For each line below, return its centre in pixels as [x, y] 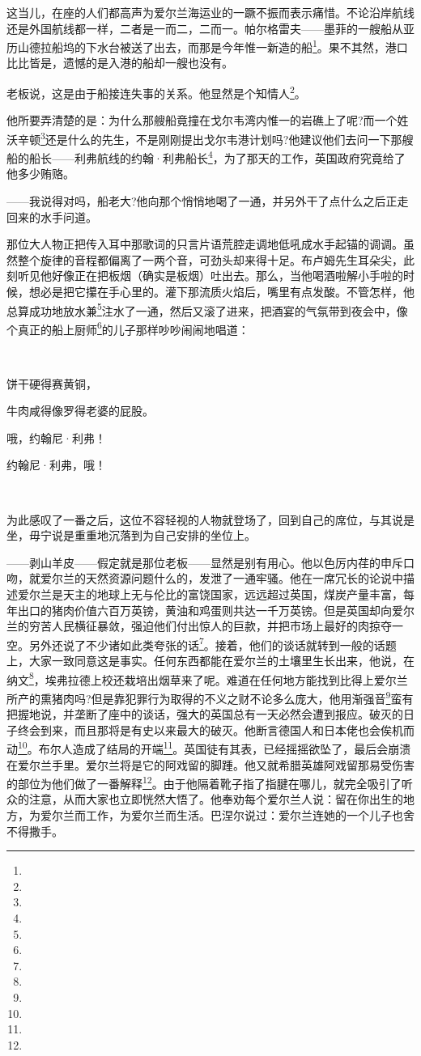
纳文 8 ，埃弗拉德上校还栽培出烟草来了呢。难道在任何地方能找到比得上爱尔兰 [207, 678]
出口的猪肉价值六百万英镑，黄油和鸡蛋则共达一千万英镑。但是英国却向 [204, 610]
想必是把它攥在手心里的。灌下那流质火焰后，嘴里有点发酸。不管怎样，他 [221, 291]
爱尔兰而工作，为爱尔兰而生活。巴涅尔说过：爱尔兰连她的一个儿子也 [221, 814]
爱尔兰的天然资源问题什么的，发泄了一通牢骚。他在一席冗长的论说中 [221, 578]
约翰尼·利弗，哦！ [56, 465]
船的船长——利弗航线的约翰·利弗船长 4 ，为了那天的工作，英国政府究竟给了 [206, 157]
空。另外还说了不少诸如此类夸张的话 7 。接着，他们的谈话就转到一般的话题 [202, 643]
